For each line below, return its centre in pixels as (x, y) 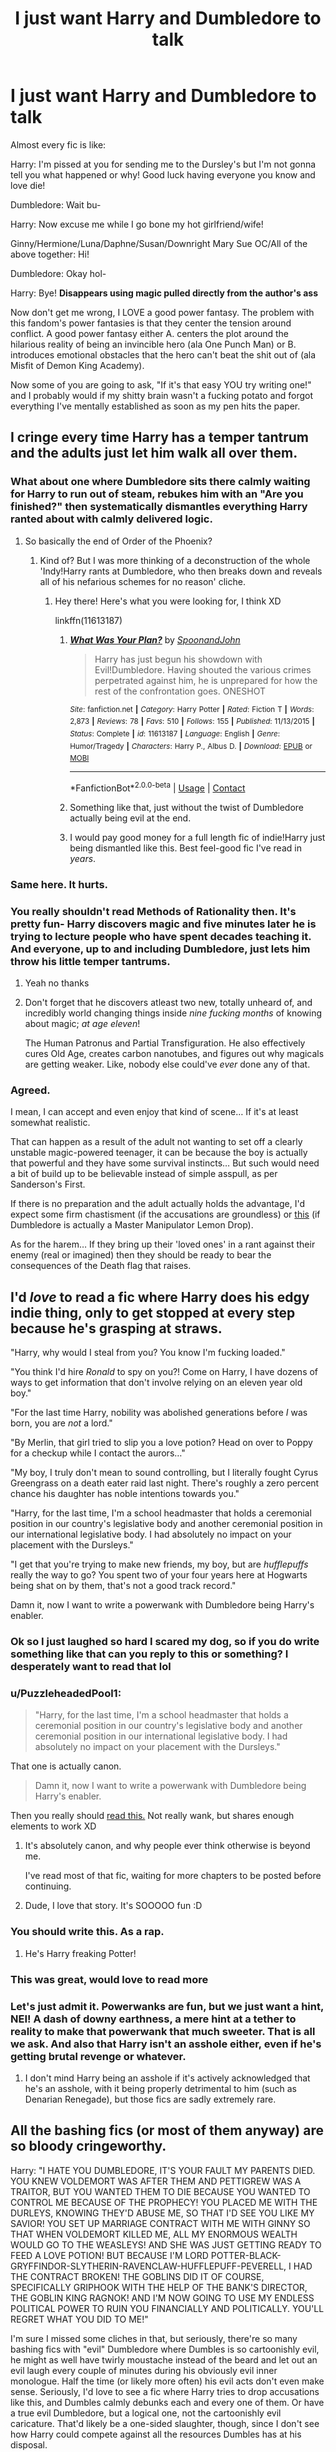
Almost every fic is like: (58, 144)
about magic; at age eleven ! (82, 1024)
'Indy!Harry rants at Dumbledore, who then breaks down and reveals (181, 571)
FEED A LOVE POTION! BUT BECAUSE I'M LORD (109, 2255)
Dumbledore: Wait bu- (56, 204)
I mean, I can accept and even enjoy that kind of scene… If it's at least (154, 1112)
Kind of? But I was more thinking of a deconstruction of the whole (175, 560)
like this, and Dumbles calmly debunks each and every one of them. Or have (167, 2402)
